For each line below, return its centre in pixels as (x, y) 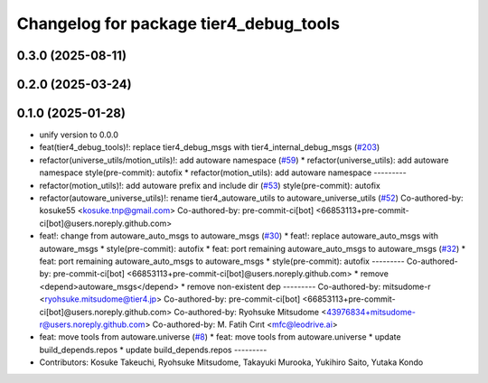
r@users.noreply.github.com (92, 324)
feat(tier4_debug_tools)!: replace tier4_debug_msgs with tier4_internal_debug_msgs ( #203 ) (209, 147)
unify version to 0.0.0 (79, 135)
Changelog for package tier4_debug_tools (178, 23)
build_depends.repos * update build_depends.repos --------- (153, 350)
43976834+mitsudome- (371, 312)
